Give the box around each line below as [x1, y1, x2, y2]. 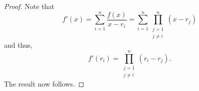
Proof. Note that [4, 1, 55, 11]
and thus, [4, 40, 33, 50]
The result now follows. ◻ [4, 79, 84, 89]
